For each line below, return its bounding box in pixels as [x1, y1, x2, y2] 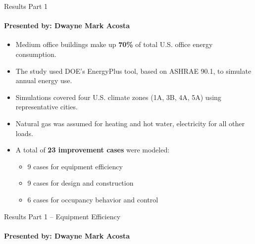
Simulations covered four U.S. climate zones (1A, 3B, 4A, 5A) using [15, 92, 221, 102]
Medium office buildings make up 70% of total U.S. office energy [15, 39, 213, 49]
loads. [15, 128, 33, 138]
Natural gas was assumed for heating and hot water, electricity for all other [15, 118, 245, 128]
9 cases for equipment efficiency [27, 161, 123, 171]
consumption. [15, 49, 56, 59]
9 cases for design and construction [27, 178, 134, 188]
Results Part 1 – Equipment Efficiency [4, 211, 121, 221]
